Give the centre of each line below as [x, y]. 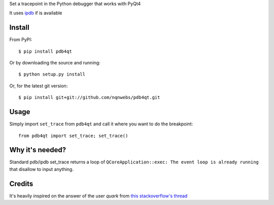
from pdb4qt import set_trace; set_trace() [73, 135]
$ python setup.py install [52, 74]
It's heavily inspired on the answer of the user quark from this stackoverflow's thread [98, 196]
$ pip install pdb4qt [45, 51]
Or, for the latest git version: [39, 86]
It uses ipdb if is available [36, 13]
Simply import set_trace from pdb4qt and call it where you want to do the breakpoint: [101, 124]
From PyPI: [21, 40]
